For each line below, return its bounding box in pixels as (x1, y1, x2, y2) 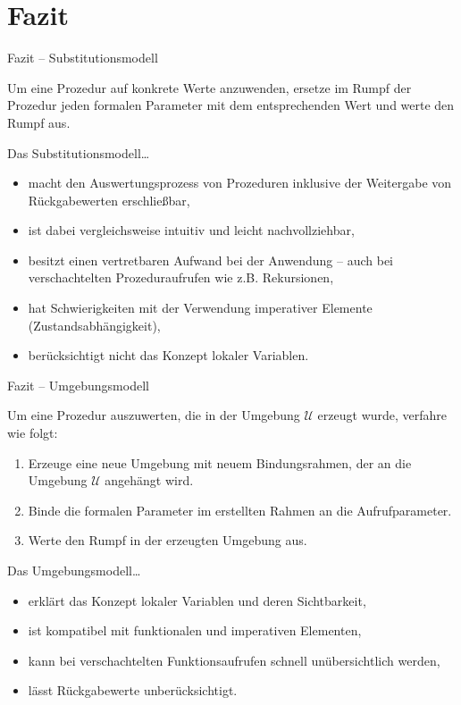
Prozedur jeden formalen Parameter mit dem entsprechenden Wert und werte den (7, 96, 455, 114)
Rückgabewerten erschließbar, (28, 190, 190, 209)
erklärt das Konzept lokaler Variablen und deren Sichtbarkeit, (28, 591, 366, 609)
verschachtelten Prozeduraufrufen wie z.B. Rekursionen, (28, 268, 334, 287)
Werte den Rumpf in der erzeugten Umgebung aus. (28, 531, 307, 550)
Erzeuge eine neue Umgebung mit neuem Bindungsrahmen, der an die (28, 453, 412, 472)
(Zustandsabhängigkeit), (28, 315, 161, 334)
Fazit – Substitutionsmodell (7, 48, 158, 67)
